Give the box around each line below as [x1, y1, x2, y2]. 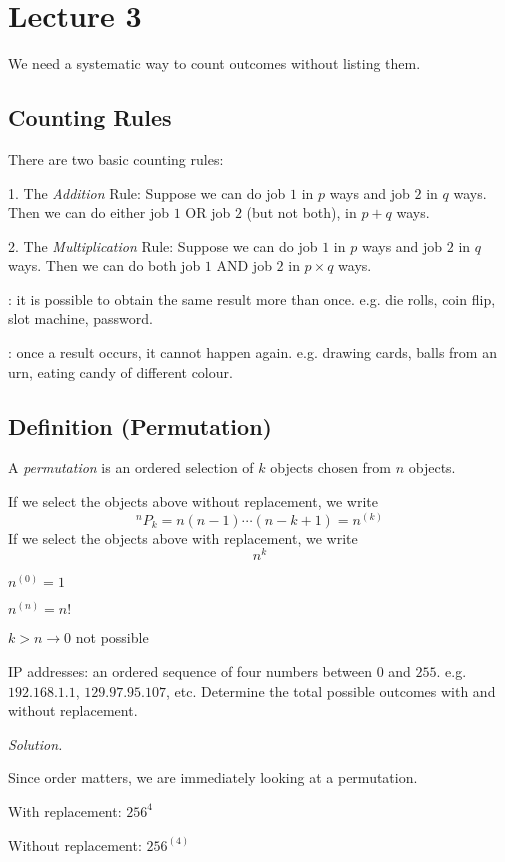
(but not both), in [246, 202, 357, 223]
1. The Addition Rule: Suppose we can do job [8, 182, 286, 203]
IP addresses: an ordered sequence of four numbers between [8, 660, 372, 681]
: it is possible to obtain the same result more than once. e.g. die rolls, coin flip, [8, 288, 496, 309]
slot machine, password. [8, 308, 153, 329]
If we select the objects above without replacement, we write [8, 491, 378, 512]
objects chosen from [270, 457, 392, 478]
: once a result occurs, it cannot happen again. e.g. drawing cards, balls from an [8, 342, 497, 363]
